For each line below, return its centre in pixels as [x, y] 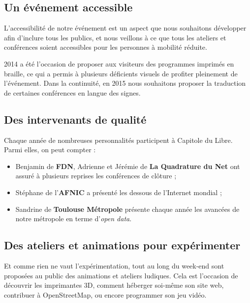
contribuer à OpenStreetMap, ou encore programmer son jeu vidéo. [105, 294]
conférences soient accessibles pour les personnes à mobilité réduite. [106, 47]
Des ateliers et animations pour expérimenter [122, 245]
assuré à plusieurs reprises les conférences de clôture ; [96, 176]
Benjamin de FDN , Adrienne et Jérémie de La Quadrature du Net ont [128, 166]
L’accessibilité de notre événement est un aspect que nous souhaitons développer [125, 28]
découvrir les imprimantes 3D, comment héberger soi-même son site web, [114, 285]
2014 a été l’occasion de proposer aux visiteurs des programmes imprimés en [119, 63]
